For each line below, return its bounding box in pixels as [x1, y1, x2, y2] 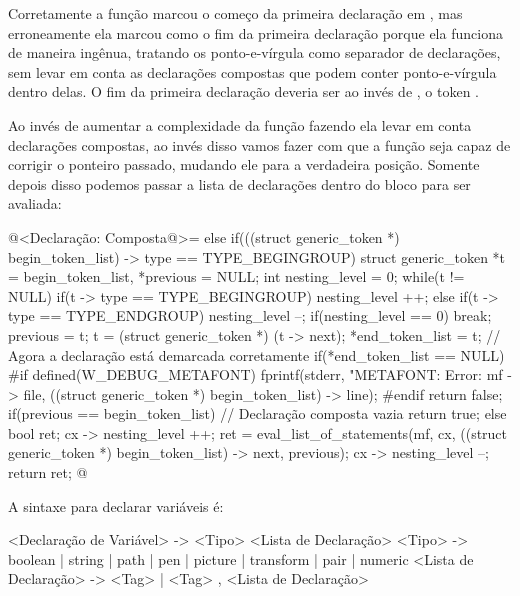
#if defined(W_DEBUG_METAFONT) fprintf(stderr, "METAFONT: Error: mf [8, 364, 503, 385]
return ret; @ [8, 462, 88, 483]
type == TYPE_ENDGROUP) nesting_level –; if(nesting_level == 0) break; [8, 305, 492, 326]
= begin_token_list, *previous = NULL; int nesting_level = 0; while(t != [8, 266, 465, 287]
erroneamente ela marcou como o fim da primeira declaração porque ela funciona [8, 22, 503, 43]
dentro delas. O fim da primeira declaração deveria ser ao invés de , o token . [8, 81, 479, 102]
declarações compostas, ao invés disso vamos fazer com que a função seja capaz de [8, 134, 511, 155]
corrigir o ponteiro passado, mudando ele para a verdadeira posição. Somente [8, 154, 480, 175]
